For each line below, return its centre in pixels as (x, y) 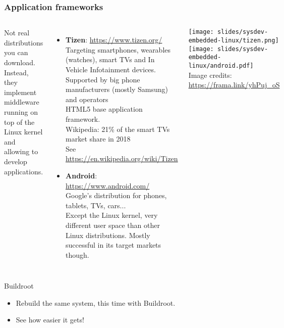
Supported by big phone (103, 79)
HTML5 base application (104, 109)
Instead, (16, 72)
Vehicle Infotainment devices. (111, 69)
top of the (19, 122)
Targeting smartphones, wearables (118, 49)
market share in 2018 (98, 139)
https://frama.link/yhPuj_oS (234, 85)
